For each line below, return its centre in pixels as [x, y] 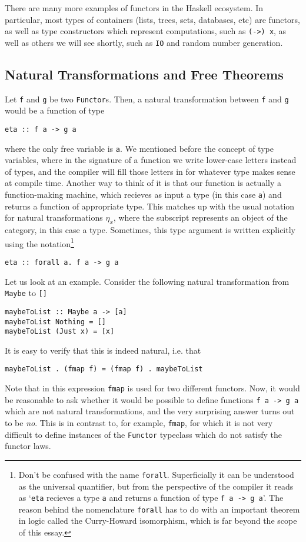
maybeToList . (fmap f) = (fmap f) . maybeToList [104, 369]
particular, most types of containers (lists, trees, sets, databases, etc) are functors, [152, 19]
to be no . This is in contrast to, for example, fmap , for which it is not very [139, 422]
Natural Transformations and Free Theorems [144, 74]
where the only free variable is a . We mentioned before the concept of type [139, 148]
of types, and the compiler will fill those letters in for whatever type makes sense [150, 171]
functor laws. [28, 446]
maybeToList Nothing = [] [55, 322]
